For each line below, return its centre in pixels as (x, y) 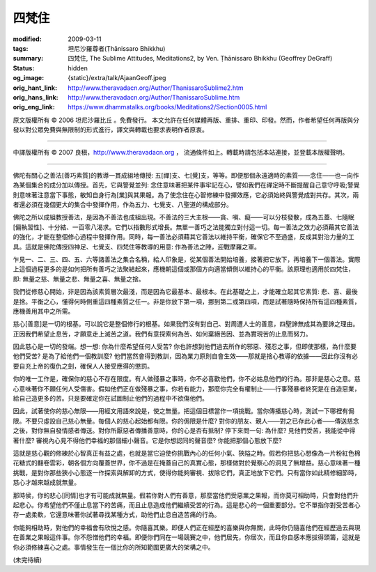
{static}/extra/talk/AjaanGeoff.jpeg (117, 78)
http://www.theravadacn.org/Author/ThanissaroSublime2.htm (156, 88)
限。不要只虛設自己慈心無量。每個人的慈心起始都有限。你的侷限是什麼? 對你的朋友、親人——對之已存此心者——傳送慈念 (186, 421)
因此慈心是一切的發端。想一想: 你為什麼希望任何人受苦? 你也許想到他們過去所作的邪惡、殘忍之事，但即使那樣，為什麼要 (185, 347)
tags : (21, 48)
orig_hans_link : (36, 97)
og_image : (29, 78)
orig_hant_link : (35, 88)
